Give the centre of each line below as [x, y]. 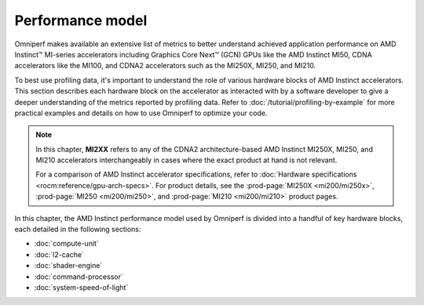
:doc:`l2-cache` [59, 254]
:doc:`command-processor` [79, 276]
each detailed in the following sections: [78, 229]
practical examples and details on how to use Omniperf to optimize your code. [141, 113]
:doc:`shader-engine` [68, 266]
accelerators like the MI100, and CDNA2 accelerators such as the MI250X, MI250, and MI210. [165, 66]
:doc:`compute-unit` [67, 244]
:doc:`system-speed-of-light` [81, 287]
